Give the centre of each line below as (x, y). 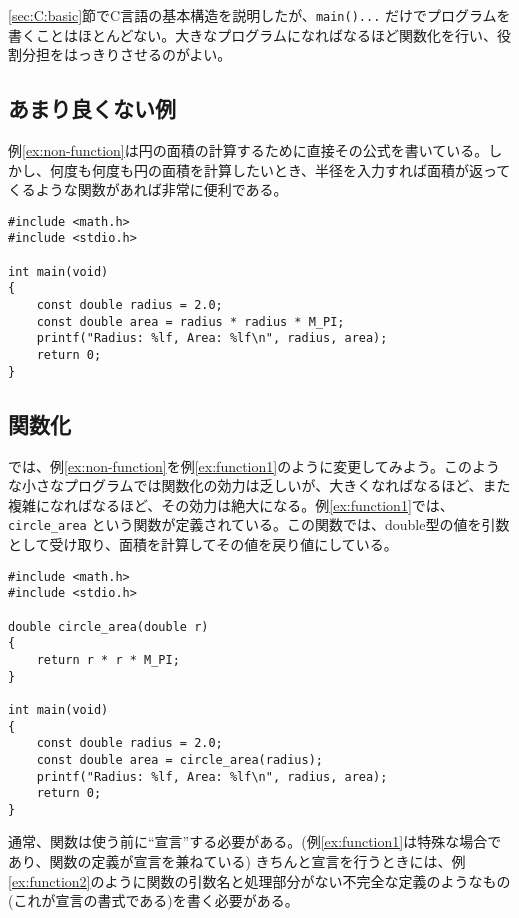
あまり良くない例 (92, 108)
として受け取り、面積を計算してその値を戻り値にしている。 (203, 544)
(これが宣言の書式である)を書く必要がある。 (153, 900)
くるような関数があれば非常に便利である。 (148, 189)
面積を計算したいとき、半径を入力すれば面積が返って (336, 169)
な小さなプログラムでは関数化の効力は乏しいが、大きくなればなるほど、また (259, 485)
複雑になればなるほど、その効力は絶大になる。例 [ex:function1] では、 (231, 504)
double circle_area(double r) (108, 626)
